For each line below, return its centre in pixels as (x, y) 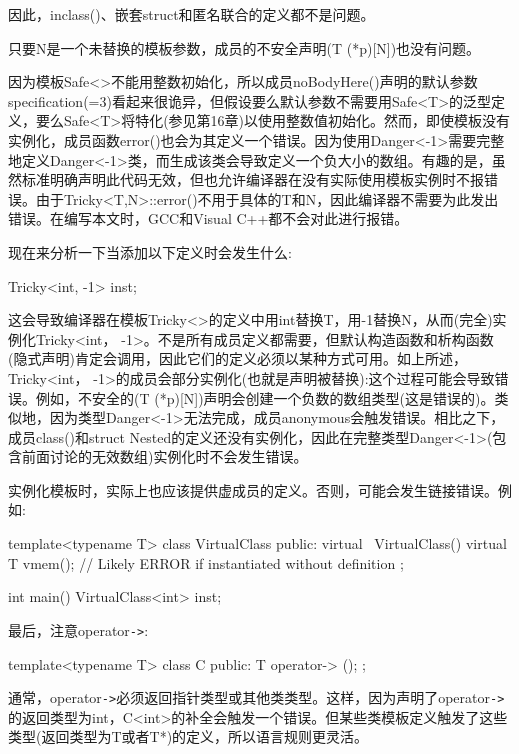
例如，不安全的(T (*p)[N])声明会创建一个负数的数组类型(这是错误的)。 (265, 397)
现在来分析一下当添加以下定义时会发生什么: (150, 251)
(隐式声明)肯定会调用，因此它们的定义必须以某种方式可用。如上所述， (237, 358)
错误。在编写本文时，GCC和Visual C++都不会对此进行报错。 (208, 218)
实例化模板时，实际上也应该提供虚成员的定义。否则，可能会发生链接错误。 (253, 489)
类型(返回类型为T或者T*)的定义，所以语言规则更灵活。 (188, 736)
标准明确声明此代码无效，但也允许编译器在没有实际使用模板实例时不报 (252, 179)
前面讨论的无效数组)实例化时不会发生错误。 (164, 456)
